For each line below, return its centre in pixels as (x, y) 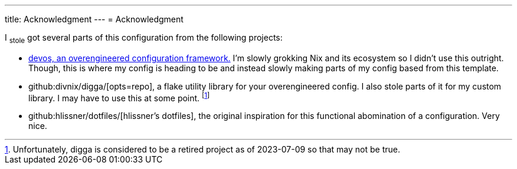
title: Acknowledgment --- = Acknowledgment (94, 19)
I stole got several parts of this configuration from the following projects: (144, 39)
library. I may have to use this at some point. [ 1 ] (119, 97)
